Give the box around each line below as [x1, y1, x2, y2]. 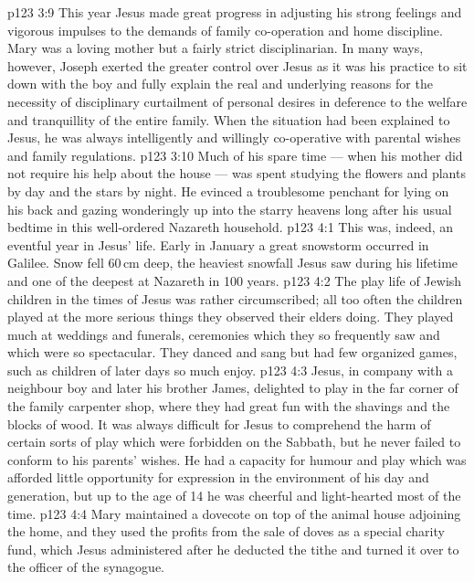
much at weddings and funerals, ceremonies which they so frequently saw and [7, 324, 440, 344]
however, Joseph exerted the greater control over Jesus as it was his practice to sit [7, 56, 468, 75]
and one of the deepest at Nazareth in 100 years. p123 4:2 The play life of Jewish [7, 270, 462, 290]
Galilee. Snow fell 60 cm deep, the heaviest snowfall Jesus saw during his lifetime [7, 253, 458, 272]
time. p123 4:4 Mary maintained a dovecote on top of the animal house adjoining [7, 503, 461, 523]
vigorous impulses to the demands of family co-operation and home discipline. [7, 20, 443, 39]
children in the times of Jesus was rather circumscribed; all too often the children [7, 289, 463, 308]
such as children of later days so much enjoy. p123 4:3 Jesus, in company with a [7, 360, 453, 379]
